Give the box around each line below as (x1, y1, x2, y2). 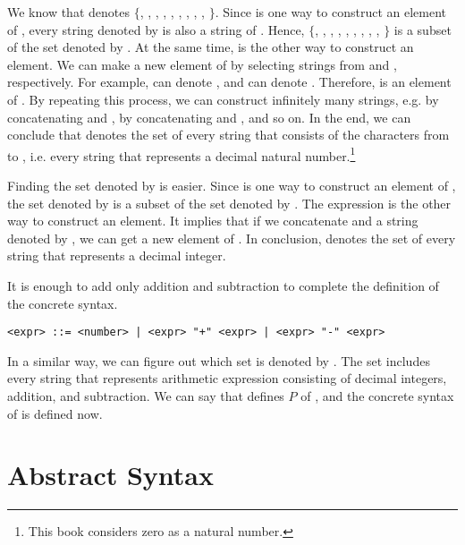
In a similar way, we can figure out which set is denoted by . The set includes (7, 351, 430, 370)
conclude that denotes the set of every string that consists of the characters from (7, 125, 450, 144)
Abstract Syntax (7, 456, 214, 493)
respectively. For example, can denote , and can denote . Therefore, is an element (7, 72, 452, 91)
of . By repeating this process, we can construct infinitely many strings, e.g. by (7, 89, 439, 108)
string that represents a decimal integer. (7, 246, 226, 265)
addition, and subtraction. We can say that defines (7, 387, 284, 404)
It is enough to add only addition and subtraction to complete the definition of (7, 276, 439, 294)
